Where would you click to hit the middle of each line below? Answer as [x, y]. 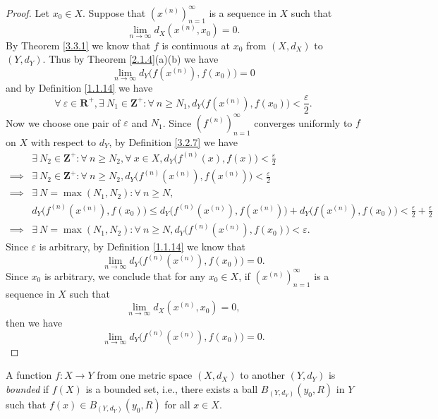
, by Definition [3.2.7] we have [174, 141]
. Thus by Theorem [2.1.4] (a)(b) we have [130, 59]
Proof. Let [28, 12]
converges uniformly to [303, 122]
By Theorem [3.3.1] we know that [78, 45]
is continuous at [196, 45]
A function [29, 375]
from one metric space [145, 375]
